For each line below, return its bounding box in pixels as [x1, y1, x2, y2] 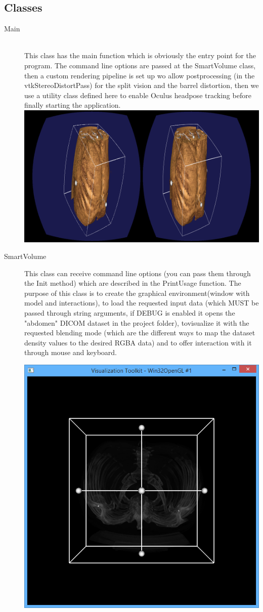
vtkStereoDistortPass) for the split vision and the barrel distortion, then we [24, 80, 259, 91]
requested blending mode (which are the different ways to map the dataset [24, 327, 255, 338]
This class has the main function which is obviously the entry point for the [24, 50, 256, 61]
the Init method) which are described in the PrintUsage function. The [24, 278, 241, 288]
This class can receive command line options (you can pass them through [24, 268, 251, 278]
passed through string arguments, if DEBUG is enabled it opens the [24, 308, 235, 318]
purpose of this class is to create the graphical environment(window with [24, 287, 250, 298]
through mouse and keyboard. [24, 347, 117, 358]
